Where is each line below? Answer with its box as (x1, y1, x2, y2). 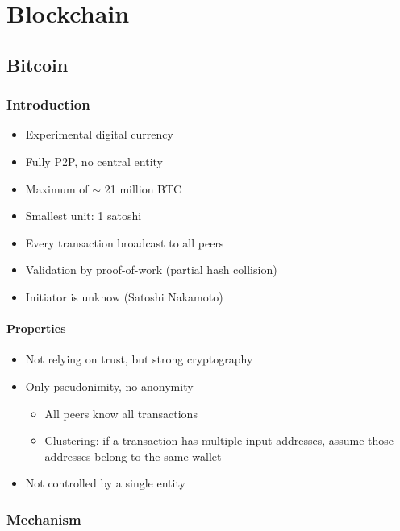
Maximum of (25, 180, 89, 197)
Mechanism (6, 508, 81, 529)
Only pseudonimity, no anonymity (25, 377, 194, 394)
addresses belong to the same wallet (44, 447, 222, 464)
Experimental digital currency (25, 126, 173, 143)
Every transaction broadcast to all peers (25, 234, 224, 251)
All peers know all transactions (44, 404, 198, 421)
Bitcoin (6, 52, 69, 77)
